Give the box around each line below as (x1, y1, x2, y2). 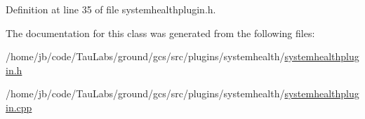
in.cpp (6, 99, 32, 114)
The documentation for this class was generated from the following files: (6, 25, 315, 40)
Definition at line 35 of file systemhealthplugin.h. (6, 2, 216, 16)
